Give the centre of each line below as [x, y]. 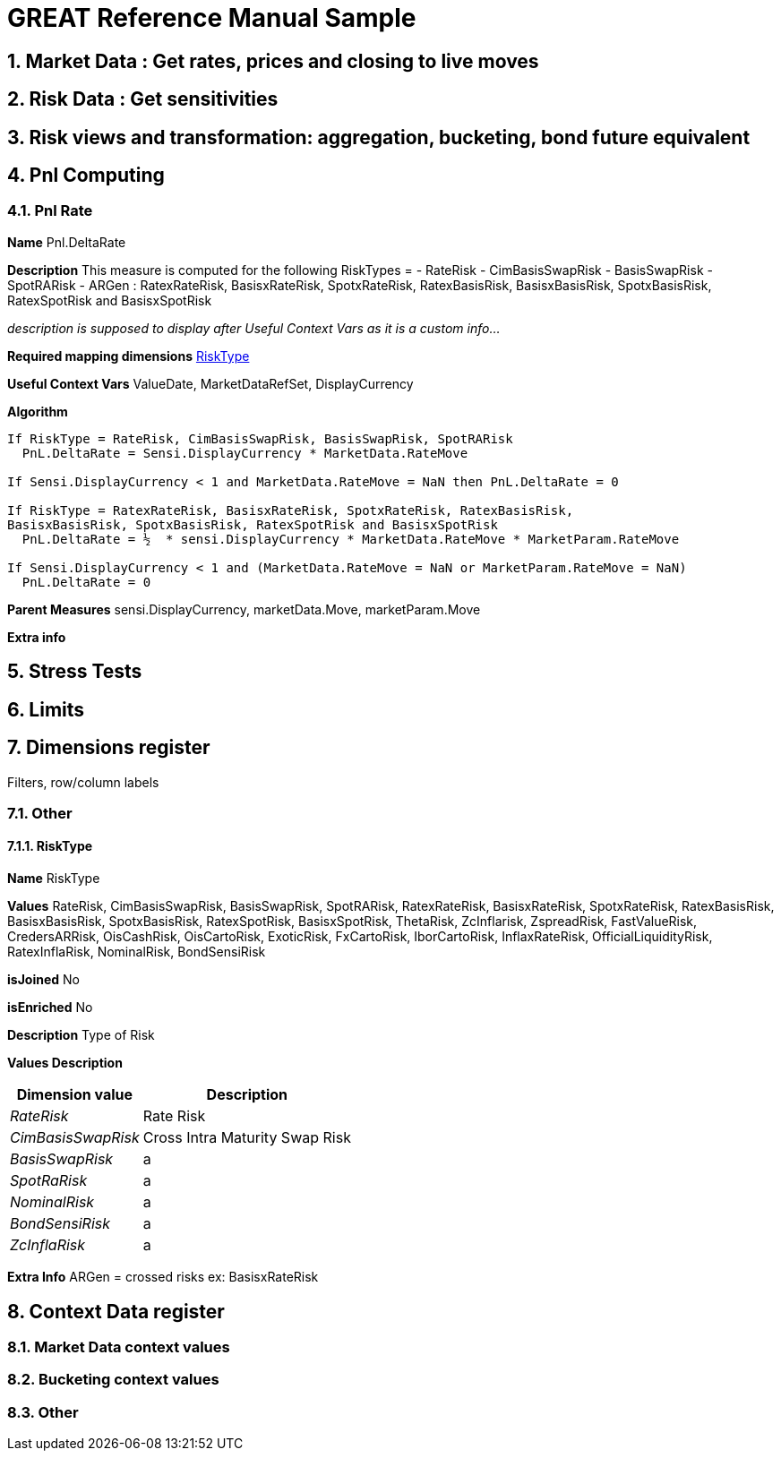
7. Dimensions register [109, 748]
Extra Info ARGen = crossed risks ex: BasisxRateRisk [163, 1277]
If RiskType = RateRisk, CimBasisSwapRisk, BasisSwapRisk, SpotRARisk [260, 438]
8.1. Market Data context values [119, 1347]
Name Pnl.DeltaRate [67, 242]
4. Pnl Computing [86, 176]
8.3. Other [43, 1412]
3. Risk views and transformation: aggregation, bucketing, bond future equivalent [379, 137]
